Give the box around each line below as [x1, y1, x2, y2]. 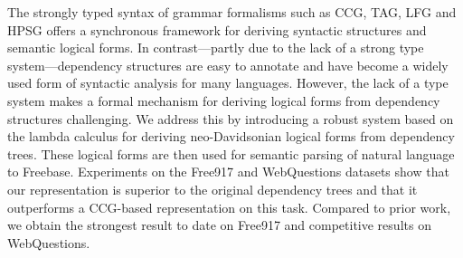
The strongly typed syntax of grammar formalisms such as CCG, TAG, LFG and [7, 3, 457, 21]
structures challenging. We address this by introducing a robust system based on [7, 109, 454, 128]
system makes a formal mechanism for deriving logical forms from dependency [7, 91, 440, 110]
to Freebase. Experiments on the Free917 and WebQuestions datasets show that [7, 162, 449, 181]
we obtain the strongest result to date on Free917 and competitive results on [7, 215, 431, 234]
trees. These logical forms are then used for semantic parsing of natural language [7, 144, 455, 163]
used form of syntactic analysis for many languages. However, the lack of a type [7, 73, 449, 92]
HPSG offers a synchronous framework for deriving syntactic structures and [7, 20, 427, 39]
